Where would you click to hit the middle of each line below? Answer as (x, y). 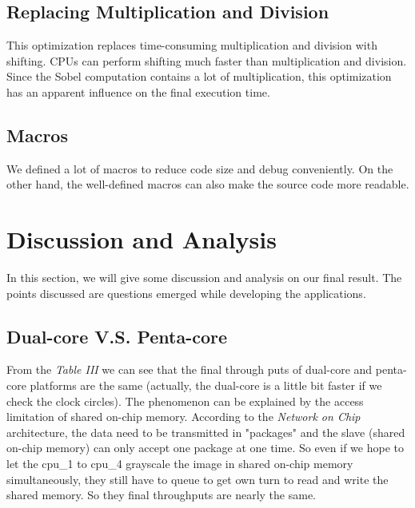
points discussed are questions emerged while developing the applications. (186, 293)
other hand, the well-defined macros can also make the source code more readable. (208, 184)
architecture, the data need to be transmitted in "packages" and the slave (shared (206, 432)
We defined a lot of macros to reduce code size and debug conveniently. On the (200, 168)
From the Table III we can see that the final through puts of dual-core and (190, 369)
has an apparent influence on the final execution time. (138, 91)
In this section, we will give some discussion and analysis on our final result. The (204, 278)
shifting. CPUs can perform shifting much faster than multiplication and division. (207, 60)
